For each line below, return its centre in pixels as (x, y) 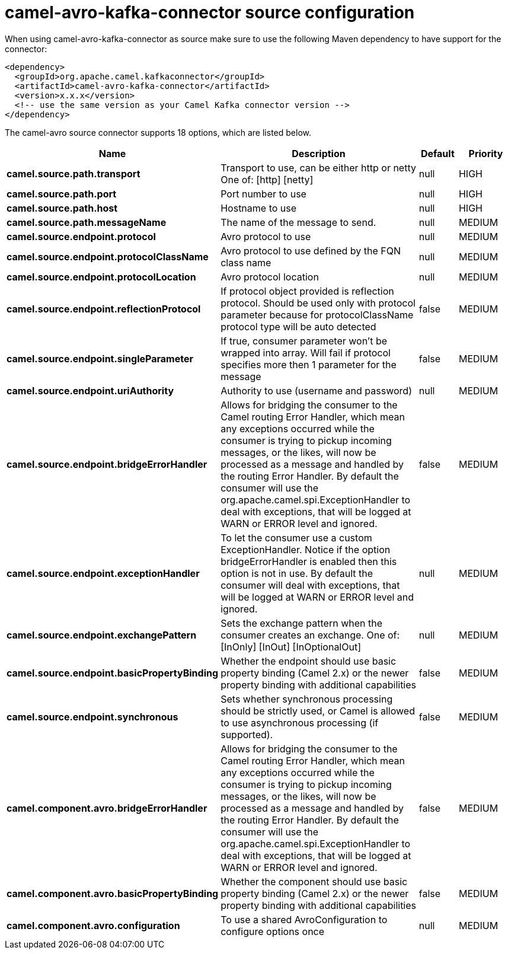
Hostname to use (259, 208)
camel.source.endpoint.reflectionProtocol (104, 309)
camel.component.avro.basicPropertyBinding (113, 893)
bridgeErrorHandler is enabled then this (309, 561)
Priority (486, 153)
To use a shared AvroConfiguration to (304, 919)
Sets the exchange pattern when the (302, 623)
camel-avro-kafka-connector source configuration (210, 12)
